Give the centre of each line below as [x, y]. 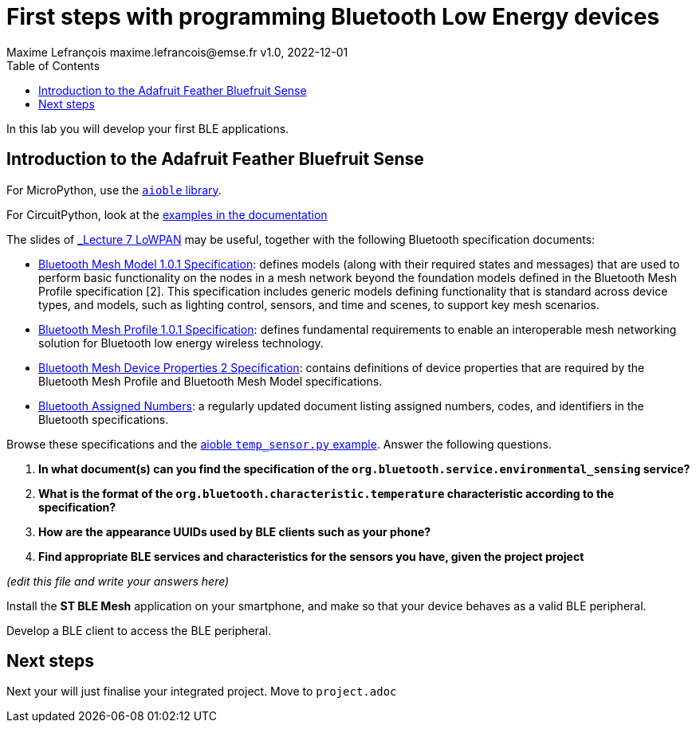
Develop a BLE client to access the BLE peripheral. [139, 630]
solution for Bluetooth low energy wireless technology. [181, 343]
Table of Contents [53, 65]
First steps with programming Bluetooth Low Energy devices [333, 17]
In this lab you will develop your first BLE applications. [148, 128]
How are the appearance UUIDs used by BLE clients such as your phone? [235, 531]
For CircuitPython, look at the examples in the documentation [167, 214]
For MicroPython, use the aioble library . [114, 190]
